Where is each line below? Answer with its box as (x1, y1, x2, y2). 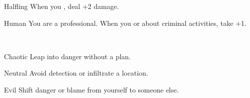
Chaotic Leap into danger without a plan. (4, 51, 131, 61)
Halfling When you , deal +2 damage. (4, 1, 119, 11)
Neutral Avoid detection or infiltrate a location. (4, 68, 148, 78)
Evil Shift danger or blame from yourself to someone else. (4, 84, 179, 95)
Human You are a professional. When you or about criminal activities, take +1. (4, 17, 247, 28)
